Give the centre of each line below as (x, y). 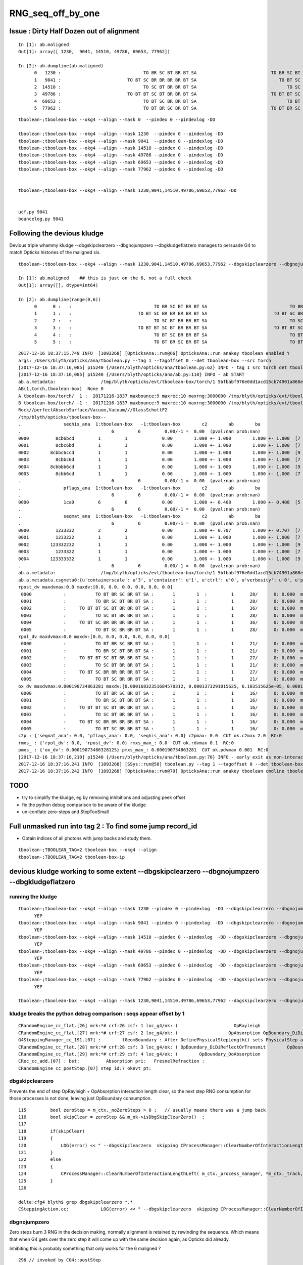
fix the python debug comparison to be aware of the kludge (84, 805)
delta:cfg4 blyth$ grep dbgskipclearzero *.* (76, 1202)
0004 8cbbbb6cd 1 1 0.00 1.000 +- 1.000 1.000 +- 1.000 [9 (159, 467)
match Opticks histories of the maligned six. (55, 252)
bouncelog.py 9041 (41, 219)
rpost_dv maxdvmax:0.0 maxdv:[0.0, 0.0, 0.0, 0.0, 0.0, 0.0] (95, 587)
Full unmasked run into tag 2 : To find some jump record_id (103, 826)
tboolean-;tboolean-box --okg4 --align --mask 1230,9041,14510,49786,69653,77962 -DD (128, 191)
